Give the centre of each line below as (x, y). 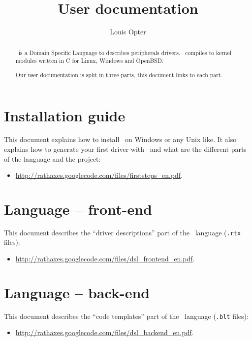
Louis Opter (128, 32)
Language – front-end (78, 209)
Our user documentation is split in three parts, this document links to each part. (119, 74)
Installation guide (65, 116)
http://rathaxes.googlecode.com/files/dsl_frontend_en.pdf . (105, 259)
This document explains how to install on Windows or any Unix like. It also (120, 139)
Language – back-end (77, 292)
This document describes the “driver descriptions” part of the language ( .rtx (123, 232)
